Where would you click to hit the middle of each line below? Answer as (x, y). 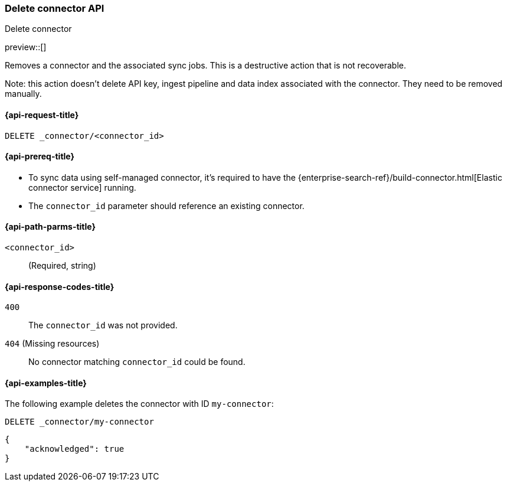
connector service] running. (82, 187)
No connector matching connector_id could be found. (137, 362)
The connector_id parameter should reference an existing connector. (166, 206)
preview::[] (26, 47)
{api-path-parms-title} (50, 227)
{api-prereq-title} (40, 156)
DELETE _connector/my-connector (79, 422)
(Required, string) (62, 266)
